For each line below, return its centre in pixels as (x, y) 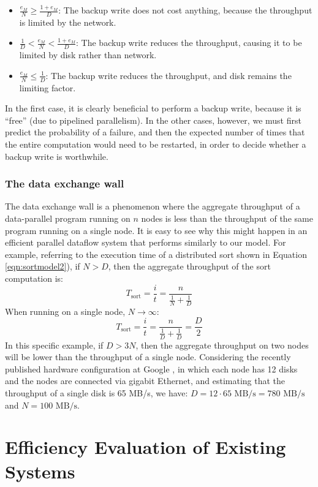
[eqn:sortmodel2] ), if (43, 266)
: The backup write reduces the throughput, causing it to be (189, 43)
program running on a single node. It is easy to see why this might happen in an (156, 230)
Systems (40, 471)
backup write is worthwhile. (57, 156)
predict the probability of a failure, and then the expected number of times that (155, 132)
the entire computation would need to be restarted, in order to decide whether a (156, 144)
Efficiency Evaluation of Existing (146, 447)
